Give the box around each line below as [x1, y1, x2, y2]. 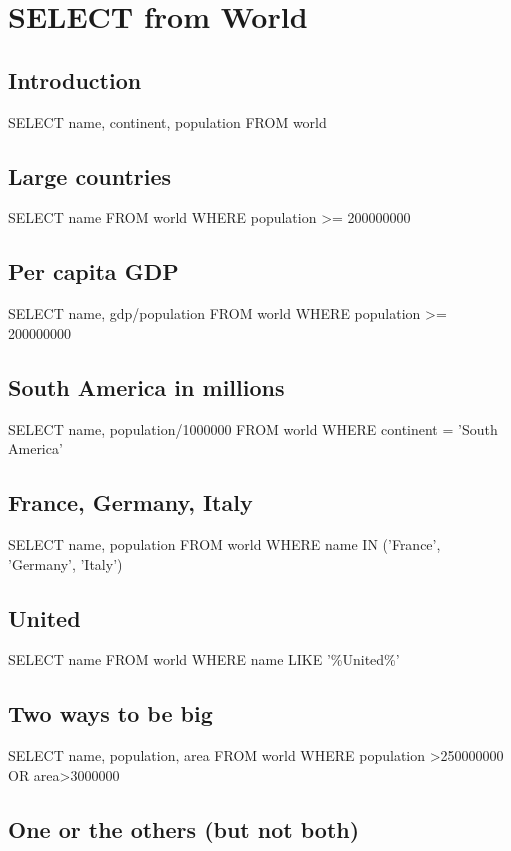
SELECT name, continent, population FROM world [8, 111, 327, 132]
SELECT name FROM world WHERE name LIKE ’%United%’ [8, 649, 400, 670]
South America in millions [8, 371, 285, 402]
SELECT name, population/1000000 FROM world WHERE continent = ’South [8, 418, 498, 439]
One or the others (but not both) [8, 813, 360, 844]
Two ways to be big [8, 698, 213, 729]
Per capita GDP [8, 256, 179, 287]
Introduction [8, 64, 142, 95]
